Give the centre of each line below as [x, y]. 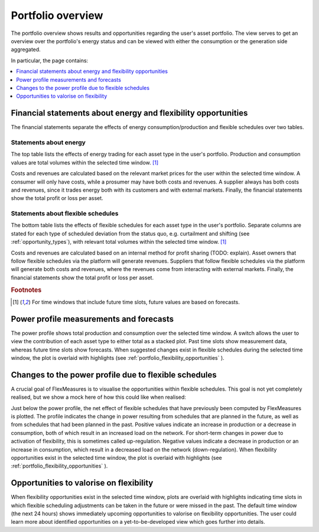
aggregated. [26, 50]
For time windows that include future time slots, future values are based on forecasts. [136, 302]
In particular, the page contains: [50, 60]
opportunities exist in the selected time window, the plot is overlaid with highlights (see [117, 457]
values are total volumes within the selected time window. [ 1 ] [85, 162]
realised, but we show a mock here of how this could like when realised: [98, 397]
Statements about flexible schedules [65, 214]
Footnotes [26, 290]
